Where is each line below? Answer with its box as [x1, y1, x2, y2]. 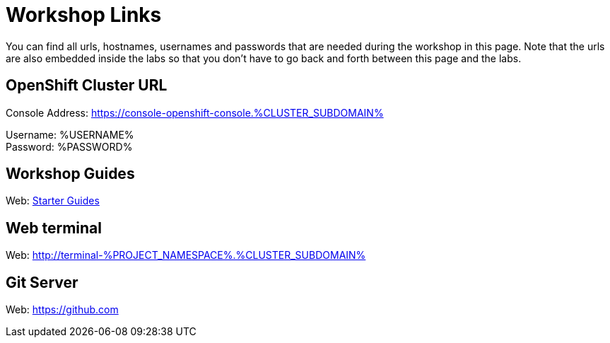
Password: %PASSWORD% [6, 140, 133, 153]
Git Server [6, 273, 78, 291]
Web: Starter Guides [6, 194, 100, 207]
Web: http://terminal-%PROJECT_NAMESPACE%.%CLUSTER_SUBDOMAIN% [6, 249, 366, 262]
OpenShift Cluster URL [6, 76, 168, 95]
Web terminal [6, 219, 102, 237]
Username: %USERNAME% [6, 128, 134, 141]
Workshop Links [6, 3, 162, 27]
